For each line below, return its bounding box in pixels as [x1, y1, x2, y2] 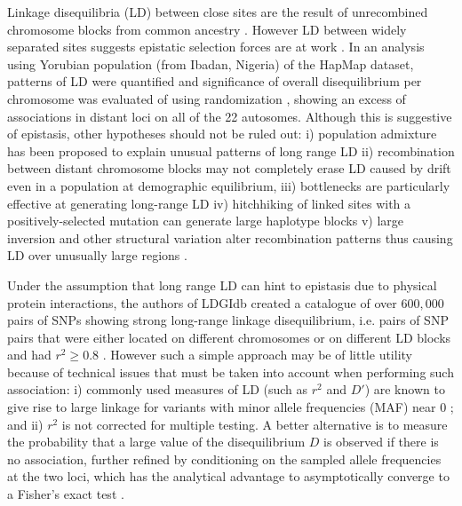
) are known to [364, 380, 445, 399]
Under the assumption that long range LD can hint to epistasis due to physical [7, 275, 437, 294]
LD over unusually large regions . [7, 246, 187, 265]
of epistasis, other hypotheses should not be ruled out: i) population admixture [7, 124, 437, 143]
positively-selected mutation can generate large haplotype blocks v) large [7, 211, 403, 230]
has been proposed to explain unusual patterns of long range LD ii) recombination [7, 141, 455, 160]
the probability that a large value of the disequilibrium [7, 432, 306, 451]
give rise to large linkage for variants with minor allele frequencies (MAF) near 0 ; [7, 398, 454, 416]
